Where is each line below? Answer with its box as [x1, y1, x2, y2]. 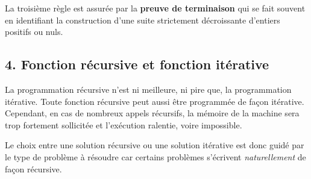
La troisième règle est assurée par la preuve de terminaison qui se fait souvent [5, 2, 306, 14]
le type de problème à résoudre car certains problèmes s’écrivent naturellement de [5, 150, 306, 163]
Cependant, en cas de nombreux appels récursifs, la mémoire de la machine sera [5, 107, 300, 119]
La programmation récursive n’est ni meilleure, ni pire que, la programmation [5, 83, 292, 95]
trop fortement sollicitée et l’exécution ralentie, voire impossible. [5, 118, 242, 131]
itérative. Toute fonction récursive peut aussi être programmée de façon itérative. [5, 95, 304, 107]
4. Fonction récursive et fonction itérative [5, 55, 269, 74]
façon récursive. [5, 162, 62, 175]
